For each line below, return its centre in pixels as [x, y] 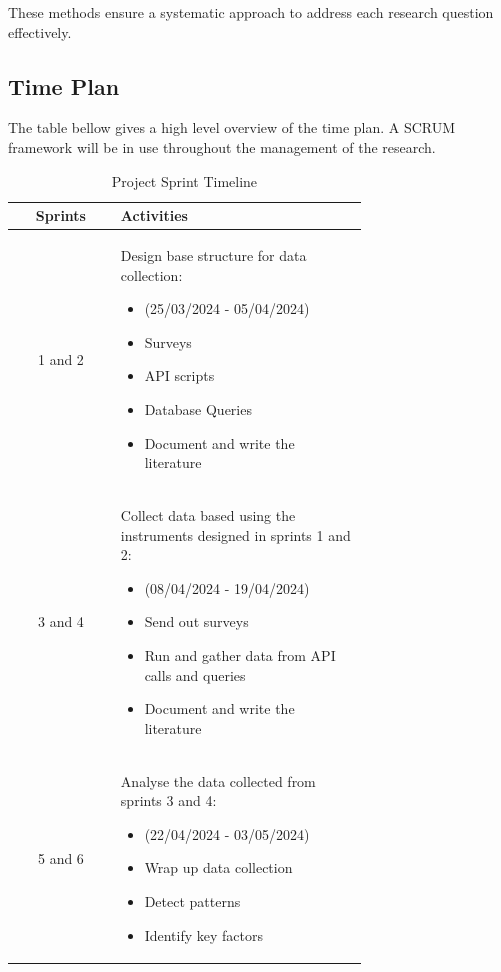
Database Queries [198, 408]
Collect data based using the [208, 515]
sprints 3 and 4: [168, 800]
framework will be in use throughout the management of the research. [222, 146]
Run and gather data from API [240, 654]
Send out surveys [196, 621]
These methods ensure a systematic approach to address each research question [251, 12]
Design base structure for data [213, 255]
